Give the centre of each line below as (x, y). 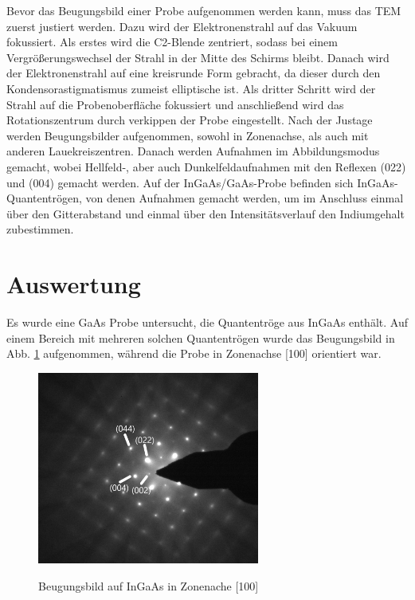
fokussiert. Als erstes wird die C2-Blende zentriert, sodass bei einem (172, 42)
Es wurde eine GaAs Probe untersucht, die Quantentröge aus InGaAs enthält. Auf (207, 322)
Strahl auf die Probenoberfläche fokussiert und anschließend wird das (175, 104)
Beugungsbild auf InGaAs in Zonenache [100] (149, 585)
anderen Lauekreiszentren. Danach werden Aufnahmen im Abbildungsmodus (193, 151)
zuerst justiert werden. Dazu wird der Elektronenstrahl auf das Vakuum (182, 26)
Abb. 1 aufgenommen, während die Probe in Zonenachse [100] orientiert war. (194, 353)
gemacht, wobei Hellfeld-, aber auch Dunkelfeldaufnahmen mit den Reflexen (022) (206, 166)
